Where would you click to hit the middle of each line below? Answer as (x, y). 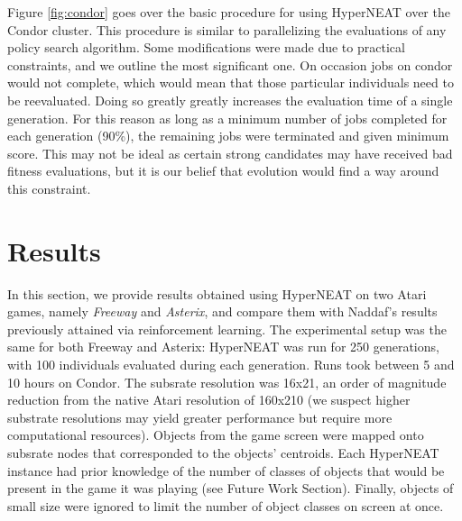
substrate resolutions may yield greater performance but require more (200, 417)
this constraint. (49, 188)
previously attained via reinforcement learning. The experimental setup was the (227, 329)
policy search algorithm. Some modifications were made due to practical (206, 47)
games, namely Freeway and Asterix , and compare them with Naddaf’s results (222, 311)
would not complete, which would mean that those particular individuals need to (231, 82)
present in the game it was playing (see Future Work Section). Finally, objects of (231, 488)
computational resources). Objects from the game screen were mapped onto (216, 435)
